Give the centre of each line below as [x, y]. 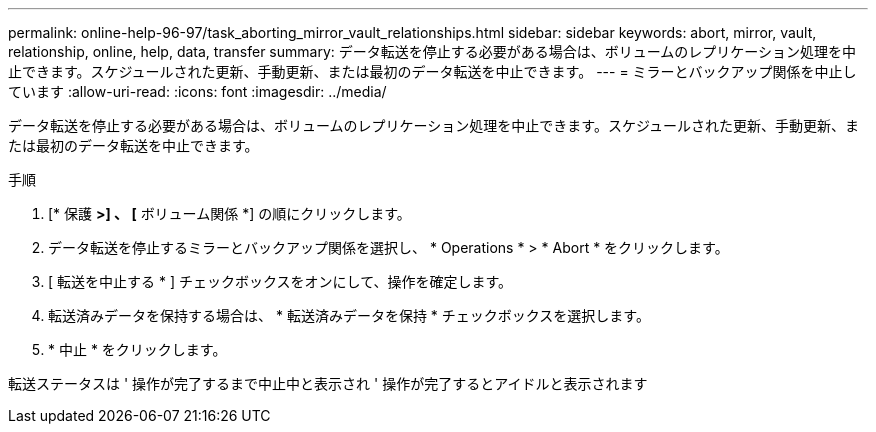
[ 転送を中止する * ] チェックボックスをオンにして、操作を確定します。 [280, 281]
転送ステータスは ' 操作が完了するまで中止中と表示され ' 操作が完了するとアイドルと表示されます [328, 383]
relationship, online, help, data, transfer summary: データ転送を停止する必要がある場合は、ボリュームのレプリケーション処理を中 [432, 51]
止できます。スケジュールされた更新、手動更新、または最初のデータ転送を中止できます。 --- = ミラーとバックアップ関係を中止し [432, 71]
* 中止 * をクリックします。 [137, 349]
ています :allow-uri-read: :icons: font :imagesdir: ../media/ [197, 91]
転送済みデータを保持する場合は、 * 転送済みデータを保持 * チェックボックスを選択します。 [349, 315]
